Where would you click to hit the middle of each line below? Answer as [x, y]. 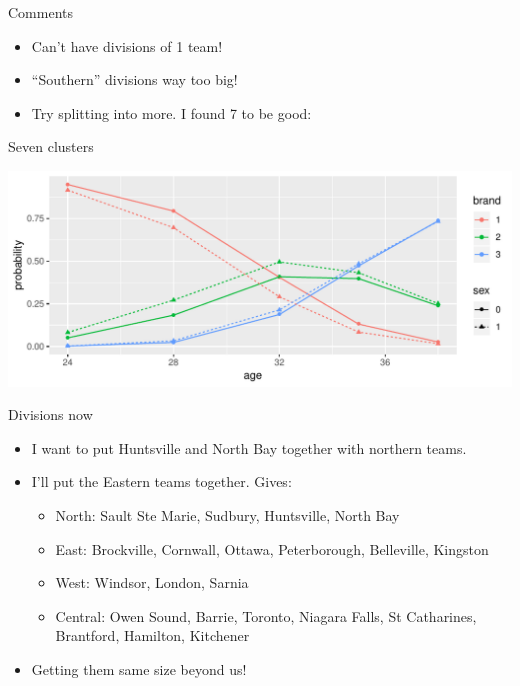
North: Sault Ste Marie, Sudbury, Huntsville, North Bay [227, 514]
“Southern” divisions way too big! [134, 79]
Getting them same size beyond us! [139, 668]
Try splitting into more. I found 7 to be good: [171, 112]
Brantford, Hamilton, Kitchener [152, 635]
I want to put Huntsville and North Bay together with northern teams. [249, 447]
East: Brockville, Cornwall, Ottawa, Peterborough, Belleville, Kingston [272, 548]
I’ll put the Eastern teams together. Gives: [161, 481]
